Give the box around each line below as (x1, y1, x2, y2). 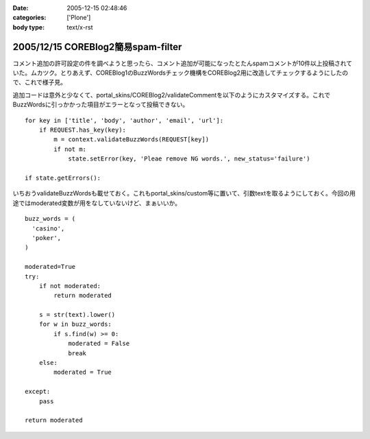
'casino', (32, 224, 65, 233)
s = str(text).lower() (38, 311, 116, 319)
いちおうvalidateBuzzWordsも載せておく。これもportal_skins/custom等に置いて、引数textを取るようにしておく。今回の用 (12, 189, 356, 198)
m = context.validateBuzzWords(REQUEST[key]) (53, 136, 209, 143)
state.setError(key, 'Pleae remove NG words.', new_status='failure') (68, 155, 310, 163)
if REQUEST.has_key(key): (38, 126, 127, 134)
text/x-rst (66, 23, 93, 31)
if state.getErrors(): (25, 174, 101, 182)
